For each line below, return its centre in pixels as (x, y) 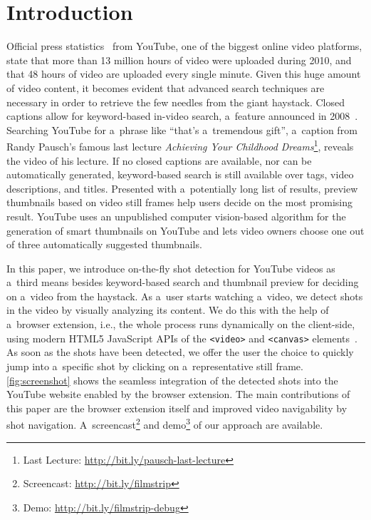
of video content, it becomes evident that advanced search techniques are (166, 87)
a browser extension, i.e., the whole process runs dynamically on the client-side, (181, 324)
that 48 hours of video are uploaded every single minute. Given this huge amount (184, 74)
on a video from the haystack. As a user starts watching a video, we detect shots (185, 296)
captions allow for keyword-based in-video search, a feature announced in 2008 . (182, 116)
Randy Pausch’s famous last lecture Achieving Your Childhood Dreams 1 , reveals (180, 145)
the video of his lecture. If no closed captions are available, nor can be (159, 160)
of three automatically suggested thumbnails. (104, 244)
